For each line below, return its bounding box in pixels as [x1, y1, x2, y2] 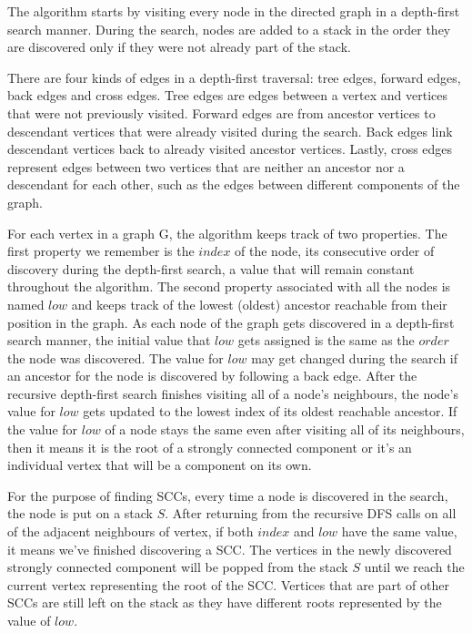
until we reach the [364, 557, 465, 577]
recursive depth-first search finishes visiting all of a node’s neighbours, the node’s [7, 383, 458, 403]
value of [7, 611, 51, 629]
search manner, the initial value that [7, 331, 211, 350]
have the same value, [341, 522, 457, 541]
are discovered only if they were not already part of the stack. [7, 37, 351, 56]
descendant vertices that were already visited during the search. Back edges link [7, 121, 453, 140]
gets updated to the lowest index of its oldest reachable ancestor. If [83, 402, 457, 421]
